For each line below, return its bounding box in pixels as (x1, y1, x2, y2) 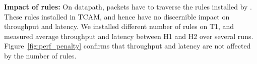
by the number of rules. (4, 50, 77, 60)
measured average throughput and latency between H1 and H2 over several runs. (4, 30, 253, 41)
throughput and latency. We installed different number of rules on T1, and (4, 21, 234, 31)
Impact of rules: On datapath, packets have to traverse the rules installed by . (4, 1, 252, 11)
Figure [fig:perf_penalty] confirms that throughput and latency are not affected (4, 40, 251, 51)
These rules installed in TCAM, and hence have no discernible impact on (4, 11, 230, 21)
